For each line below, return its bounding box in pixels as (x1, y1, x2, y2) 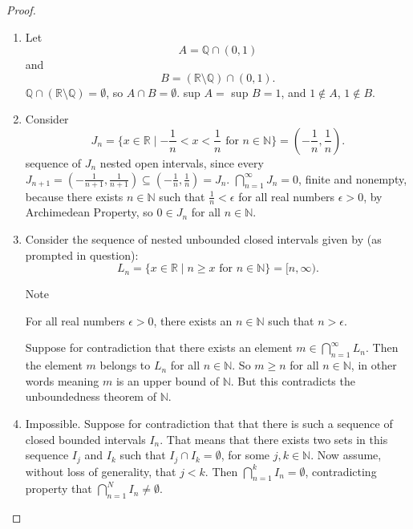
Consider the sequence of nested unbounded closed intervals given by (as (25, 230, 382, 247)
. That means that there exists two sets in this (160, 430, 388, 447)
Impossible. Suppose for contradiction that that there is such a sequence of (25, 414, 393, 431)
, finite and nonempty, (298, 170, 407, 187)
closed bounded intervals (25, 430, 146, 447)
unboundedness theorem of (25, 388, 156, 405)
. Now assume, (310, 446, 382, 463)
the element (25, 357, 83, 374)
